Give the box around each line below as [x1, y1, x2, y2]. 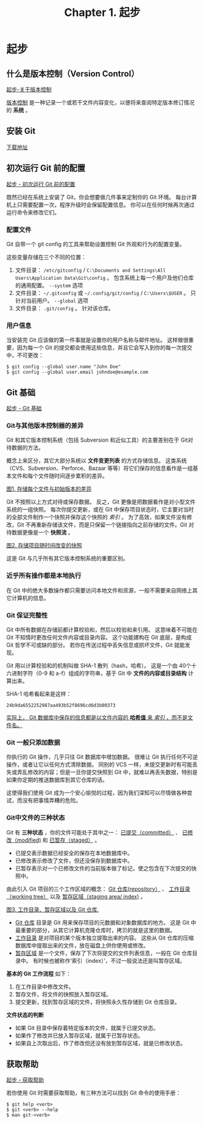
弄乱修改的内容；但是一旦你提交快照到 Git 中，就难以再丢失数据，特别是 [16, 768, 198, 776]
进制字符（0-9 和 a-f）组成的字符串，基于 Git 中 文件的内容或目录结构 [11, 670, 187, 677]
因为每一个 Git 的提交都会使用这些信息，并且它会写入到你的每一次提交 [16, 344, 193, 351]
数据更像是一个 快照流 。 [11, 529, 74, 536]
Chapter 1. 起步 [64, 5, 141, 20]
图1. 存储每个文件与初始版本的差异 [6, 485, 92, 492]
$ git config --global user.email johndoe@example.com [6, 369, 149, 376]
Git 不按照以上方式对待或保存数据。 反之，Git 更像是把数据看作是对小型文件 [6, 498, 196, 506]
